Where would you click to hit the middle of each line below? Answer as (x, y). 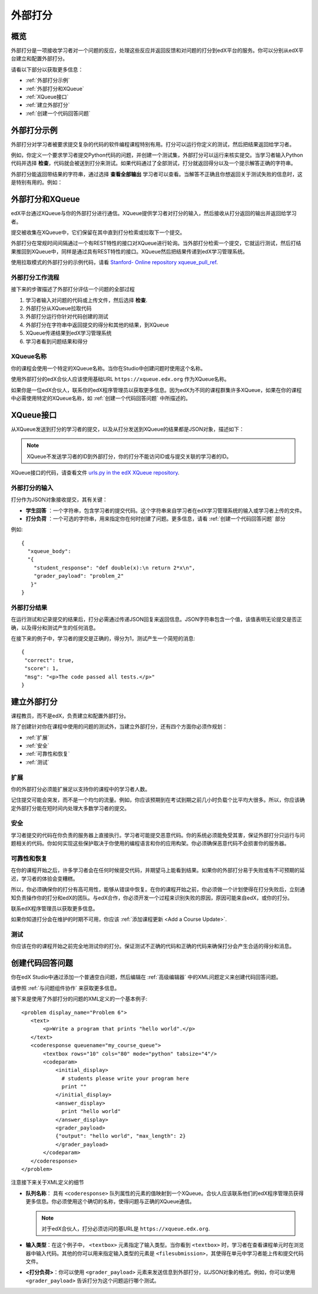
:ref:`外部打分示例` (48, 80)
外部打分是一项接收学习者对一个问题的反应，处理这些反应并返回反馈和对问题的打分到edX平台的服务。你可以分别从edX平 (157, 51)
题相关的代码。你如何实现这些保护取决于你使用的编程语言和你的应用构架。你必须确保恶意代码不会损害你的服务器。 (150, 844)
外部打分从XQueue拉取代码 (59, 308)
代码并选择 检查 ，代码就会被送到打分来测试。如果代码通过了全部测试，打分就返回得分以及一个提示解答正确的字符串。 (153, 163)
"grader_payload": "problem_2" (79, 576)
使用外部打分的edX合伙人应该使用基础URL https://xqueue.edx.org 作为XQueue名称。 (120, 379)
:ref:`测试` (37, 762)
